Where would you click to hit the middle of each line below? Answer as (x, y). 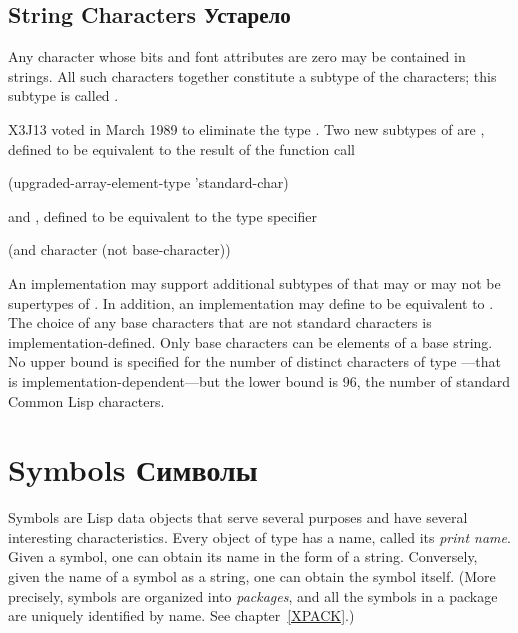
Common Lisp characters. (86, 400)
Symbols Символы (133, 469)
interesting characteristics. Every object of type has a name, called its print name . (259, 536)
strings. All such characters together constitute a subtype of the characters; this (252, 75)
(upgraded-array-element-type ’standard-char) (148, 182)
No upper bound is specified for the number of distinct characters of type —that (254, 361)
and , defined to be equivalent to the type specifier (162, 215)
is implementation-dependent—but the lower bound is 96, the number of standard (259, 380)
